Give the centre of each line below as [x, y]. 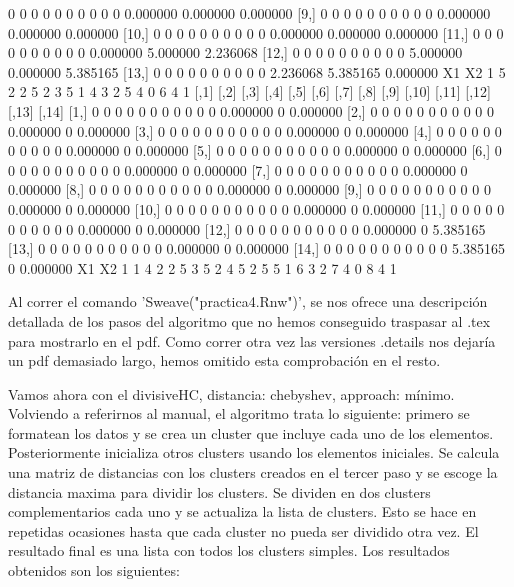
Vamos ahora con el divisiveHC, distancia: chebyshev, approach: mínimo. [231, 393]
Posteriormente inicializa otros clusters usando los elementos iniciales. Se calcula [254, 452]
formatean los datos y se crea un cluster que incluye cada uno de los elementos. [251, 432]
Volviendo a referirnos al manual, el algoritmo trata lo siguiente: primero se [239, 413]
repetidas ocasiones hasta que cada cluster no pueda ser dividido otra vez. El [243, 530]
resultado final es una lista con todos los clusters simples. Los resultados [229, 550]
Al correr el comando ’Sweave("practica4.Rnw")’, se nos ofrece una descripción [248, 301]
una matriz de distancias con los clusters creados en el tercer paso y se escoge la [253, 472]
